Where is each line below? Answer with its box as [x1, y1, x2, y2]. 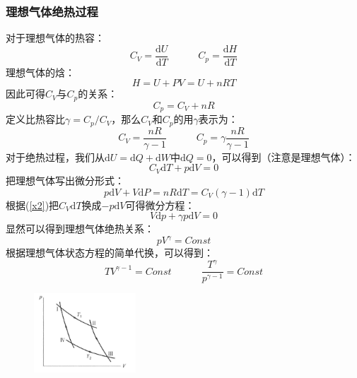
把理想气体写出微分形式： [6, 172, 124, 187]
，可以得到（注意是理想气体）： [211, 149, 356, 164]
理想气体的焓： [6, 64, 75, 79]
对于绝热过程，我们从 [6, 149, 105, 164]
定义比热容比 [6, 112, 65, 126]
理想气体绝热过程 [6, 2, 98, 20]
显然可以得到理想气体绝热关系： [6, 221, 154, 236]
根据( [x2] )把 [6, 197, 59, 212]
